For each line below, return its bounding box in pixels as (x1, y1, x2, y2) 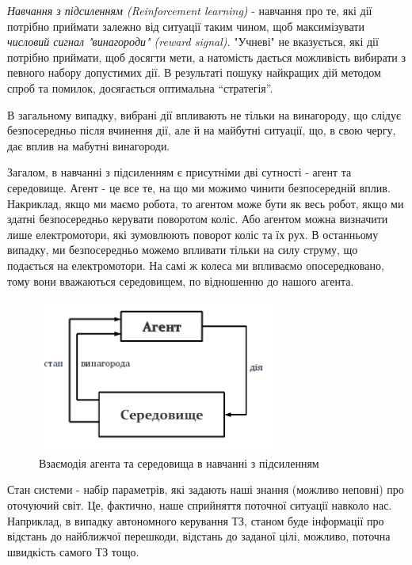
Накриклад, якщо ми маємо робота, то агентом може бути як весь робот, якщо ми (7, 195, 404, 211)
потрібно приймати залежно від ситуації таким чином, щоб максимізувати (7, 17, 364, 34)
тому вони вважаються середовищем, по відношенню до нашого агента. (7, 272, 354, 289)
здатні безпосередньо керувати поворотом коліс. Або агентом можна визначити (7, 210, 388, 227)
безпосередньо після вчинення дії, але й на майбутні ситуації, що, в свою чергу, (7, 122, 396, 138)
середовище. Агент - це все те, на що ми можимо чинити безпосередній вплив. (7, 179, 391, 195)
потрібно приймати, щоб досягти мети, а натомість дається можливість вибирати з (7, 48, 406, 65)
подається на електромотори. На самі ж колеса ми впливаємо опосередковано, (7, 256, 384, 273)
